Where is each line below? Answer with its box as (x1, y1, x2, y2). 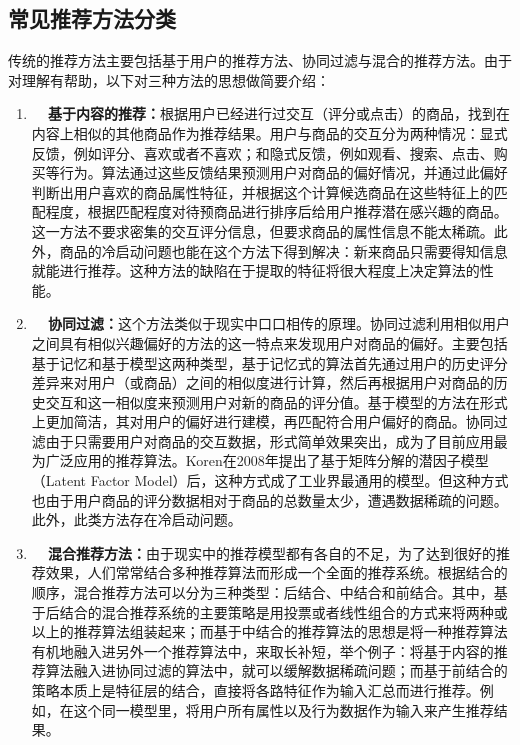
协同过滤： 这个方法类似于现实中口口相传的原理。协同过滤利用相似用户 (47, 313, 510, 334)
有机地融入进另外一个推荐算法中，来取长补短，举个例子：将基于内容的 (31, 640, 494, 661)
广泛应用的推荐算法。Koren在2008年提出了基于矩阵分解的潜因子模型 (45, 450, 489, 471)
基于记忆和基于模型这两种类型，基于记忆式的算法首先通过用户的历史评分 (31, 352, 508, 373)
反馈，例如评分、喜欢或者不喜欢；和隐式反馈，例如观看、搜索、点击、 (31, 142, 494, 163)
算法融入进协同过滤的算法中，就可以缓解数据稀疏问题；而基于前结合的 (45, 660, 508, 681)
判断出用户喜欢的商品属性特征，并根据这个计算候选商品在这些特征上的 (31, 181, 494, 202)
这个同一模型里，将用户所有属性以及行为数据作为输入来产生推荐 (73, 699, 494, 720)
